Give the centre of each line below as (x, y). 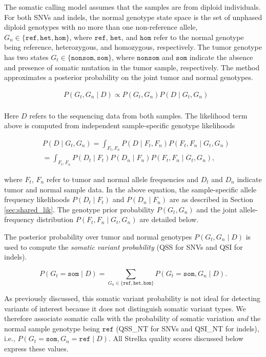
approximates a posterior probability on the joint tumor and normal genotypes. (129, 77)
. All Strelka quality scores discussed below (176, 338)
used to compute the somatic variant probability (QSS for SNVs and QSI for (124, 246)
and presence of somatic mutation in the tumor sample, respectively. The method (132, 67)
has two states (26, 57)
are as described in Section (211, 199)
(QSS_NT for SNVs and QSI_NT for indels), (188, 328)
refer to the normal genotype (199, 37)
